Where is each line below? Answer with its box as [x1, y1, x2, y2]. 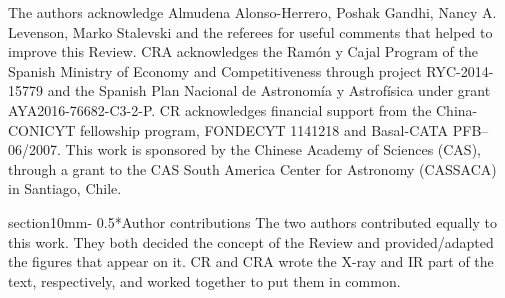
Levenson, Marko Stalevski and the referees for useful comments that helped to [8, 21, 493, 42]
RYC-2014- [426, 60, 494, 81]
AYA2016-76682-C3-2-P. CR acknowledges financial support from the [8, 99, 432, 120]
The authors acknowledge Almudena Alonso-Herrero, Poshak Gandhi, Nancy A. [8, 2, 497, 22]
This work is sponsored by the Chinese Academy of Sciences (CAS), [65, 139, 481, 160]
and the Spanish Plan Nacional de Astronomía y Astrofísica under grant [47, 80, 491, 101]
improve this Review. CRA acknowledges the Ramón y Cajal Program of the [8, 41, 479, 62]
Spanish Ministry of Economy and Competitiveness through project [8, 60, 422, 81]
